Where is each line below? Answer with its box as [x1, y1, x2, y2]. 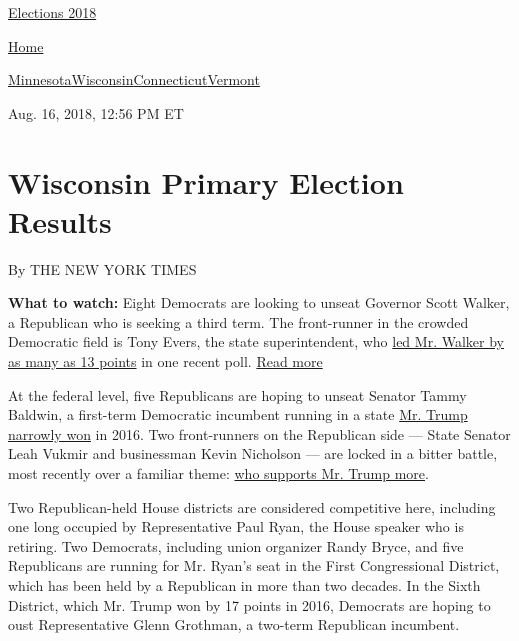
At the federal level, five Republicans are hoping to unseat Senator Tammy [8, 384, 467, 405]
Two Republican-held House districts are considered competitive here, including [8, 496, 496, 517]
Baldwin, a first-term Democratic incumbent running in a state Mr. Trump [8, 404, 468, 425]
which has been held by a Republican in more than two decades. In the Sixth [8, 575, 481, 595]
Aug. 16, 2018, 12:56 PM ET [8, 102, 184, 123]
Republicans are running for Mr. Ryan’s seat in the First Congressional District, [8, 555, 500, 576]
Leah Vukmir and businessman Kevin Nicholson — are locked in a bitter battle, [8, 443, 498, 464]
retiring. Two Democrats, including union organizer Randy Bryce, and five [8, 535, 464, 556]
